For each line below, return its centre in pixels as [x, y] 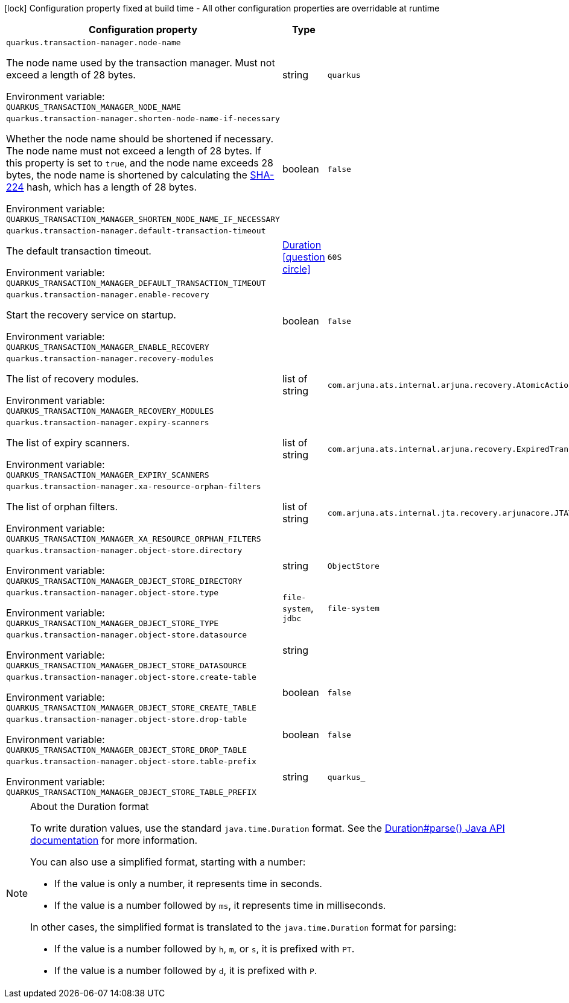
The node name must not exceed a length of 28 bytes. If [134, 151]
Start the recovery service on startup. [91, 315]
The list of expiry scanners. [68, 443]
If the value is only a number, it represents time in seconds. [188, 884]
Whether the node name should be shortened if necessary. [140, 139]
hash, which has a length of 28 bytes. [112, 187]
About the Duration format [90, 806]
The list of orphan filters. [62, 507]
